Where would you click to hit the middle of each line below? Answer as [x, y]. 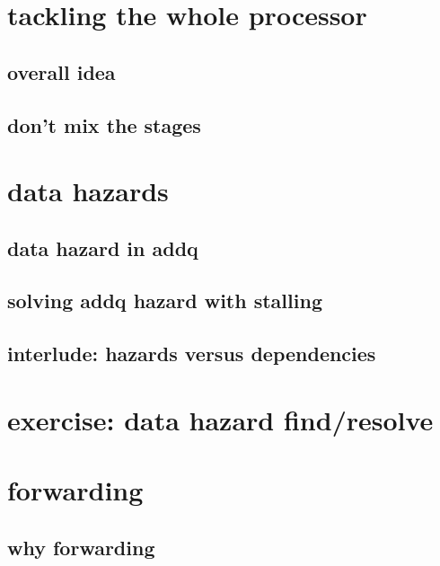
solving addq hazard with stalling [165, 301]
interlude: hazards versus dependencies [192, 354]
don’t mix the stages [104, 124]
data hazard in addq [103, 248]
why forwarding [81, 547]
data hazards [88, 191]
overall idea [62, 71]
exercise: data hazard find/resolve [220, 419]
